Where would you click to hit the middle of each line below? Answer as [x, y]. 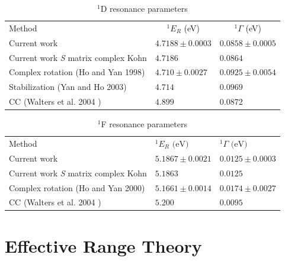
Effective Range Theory [103, 245]
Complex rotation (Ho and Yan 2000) [77, 187]
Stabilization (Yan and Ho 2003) [68, 87]
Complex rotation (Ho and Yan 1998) [77, 72]
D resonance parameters [144, 8]
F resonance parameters [144, 124]
